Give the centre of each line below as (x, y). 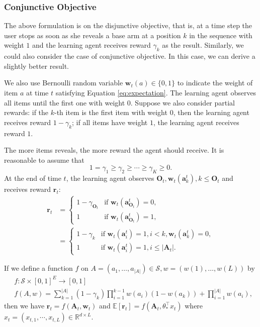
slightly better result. (36, 66)
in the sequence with (221, 35)
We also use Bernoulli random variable (64, 83)
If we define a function (38, 268)
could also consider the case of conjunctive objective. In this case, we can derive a (130, 56)
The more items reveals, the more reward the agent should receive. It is (114, 150)
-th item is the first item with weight (111, 112)
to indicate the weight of (215, 83)
